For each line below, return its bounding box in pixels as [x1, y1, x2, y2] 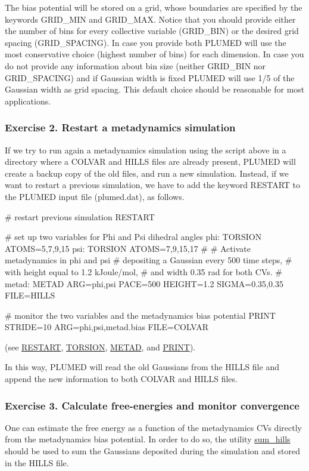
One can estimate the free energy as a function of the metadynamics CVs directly [5, 421, 302, 433]
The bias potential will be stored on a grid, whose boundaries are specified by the [5, 1, 302, 13]
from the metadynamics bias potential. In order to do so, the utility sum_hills [5, 433, 291, 445]
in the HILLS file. [5, 456, 69, 469]
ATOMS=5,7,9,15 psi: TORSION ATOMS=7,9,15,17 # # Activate [5, 242, 251, 254]
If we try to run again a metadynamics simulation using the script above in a [5, 143, 286, 156]
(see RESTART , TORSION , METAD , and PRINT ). [5, 340, 196, 353]
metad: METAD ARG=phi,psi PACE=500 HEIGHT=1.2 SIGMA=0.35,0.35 [5, 277, 283, 290]
